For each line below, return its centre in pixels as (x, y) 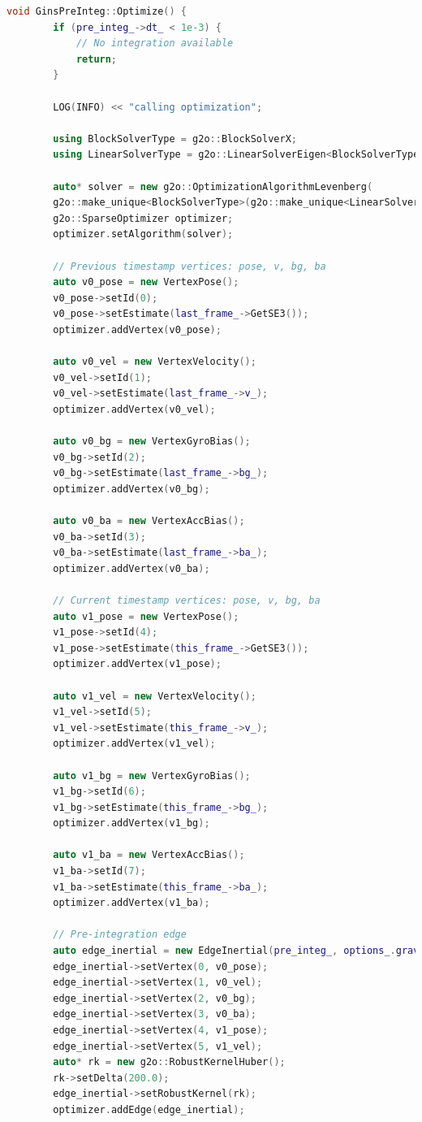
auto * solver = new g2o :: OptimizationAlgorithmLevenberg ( (213, 186)
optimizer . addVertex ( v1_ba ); (131, 903)
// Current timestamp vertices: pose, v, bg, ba (187, 600)
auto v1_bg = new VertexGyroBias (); (152, 775)
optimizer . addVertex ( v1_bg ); (131, 823)
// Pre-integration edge (120, 935)
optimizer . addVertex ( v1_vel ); (134, 744)
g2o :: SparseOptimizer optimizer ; (143, 218)
